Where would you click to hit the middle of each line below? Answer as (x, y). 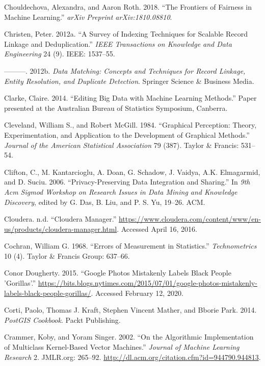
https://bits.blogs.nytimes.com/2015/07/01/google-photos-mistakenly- (148, 283)
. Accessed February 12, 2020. (137, 293)
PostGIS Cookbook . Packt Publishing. (62, 319)
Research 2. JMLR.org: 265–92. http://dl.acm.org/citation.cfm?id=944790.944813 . (132, 357)
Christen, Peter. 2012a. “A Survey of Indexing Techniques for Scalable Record (126, 34)
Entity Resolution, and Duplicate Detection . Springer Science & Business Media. (129, 81)
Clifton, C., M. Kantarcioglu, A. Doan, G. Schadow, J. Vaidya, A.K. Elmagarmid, (132, 172)
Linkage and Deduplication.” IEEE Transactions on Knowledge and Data (118, 43)
